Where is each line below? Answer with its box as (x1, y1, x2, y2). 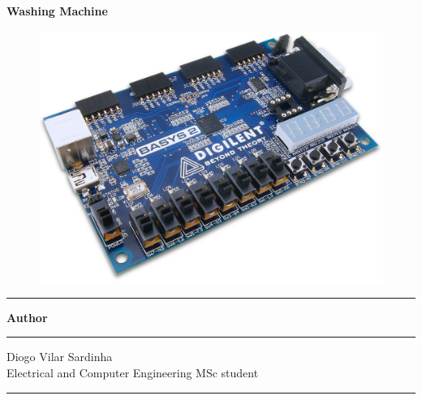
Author (6, 308, 48, 325)
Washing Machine (6, 2, 108, 19)
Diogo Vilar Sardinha (6, 348, 113, 365)
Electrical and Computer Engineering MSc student (6, 363, 259, 381)
